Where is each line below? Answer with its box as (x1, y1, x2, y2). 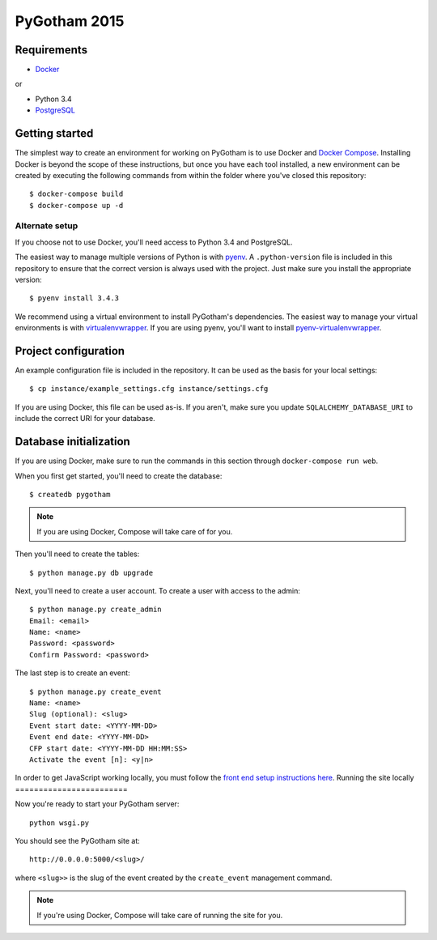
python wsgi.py (29, 818, 90, 827)
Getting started (15, 126, 94, 141)
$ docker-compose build (29, 189, 124, 198)
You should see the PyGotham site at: (15, 836, 141, 845)
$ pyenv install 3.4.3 (29, 294, 120, 303)
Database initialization (15, 435, 131, 449)
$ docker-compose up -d (29, 201, 124, 210)
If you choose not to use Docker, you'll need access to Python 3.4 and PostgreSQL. (15, 237, 293, 247)
